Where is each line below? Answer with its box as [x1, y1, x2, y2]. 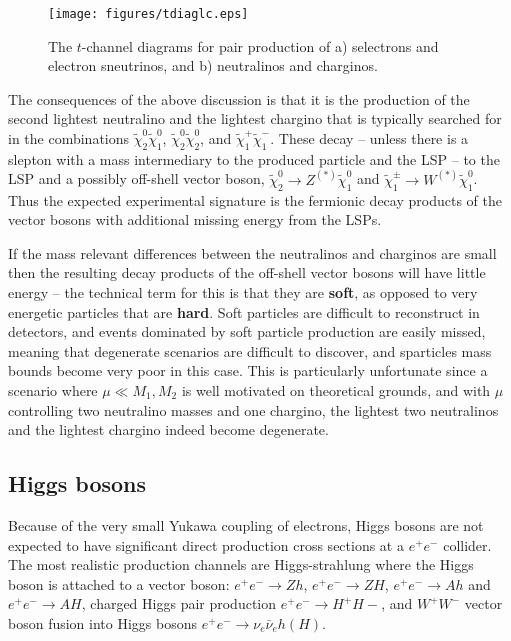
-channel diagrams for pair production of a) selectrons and [81, 35, 439, 56]
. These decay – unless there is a [270, 128, 469, 149]
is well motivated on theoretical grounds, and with [181, 380, 491, 400]
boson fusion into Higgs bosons [8, 612, 198, 633]
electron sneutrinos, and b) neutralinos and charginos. [48, 55, 378, 76]
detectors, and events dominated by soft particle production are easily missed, [8, 321, 486, 342]
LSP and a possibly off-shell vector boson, [8, 168, 265, 189]
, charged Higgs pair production [81, 593, 277, 614]
